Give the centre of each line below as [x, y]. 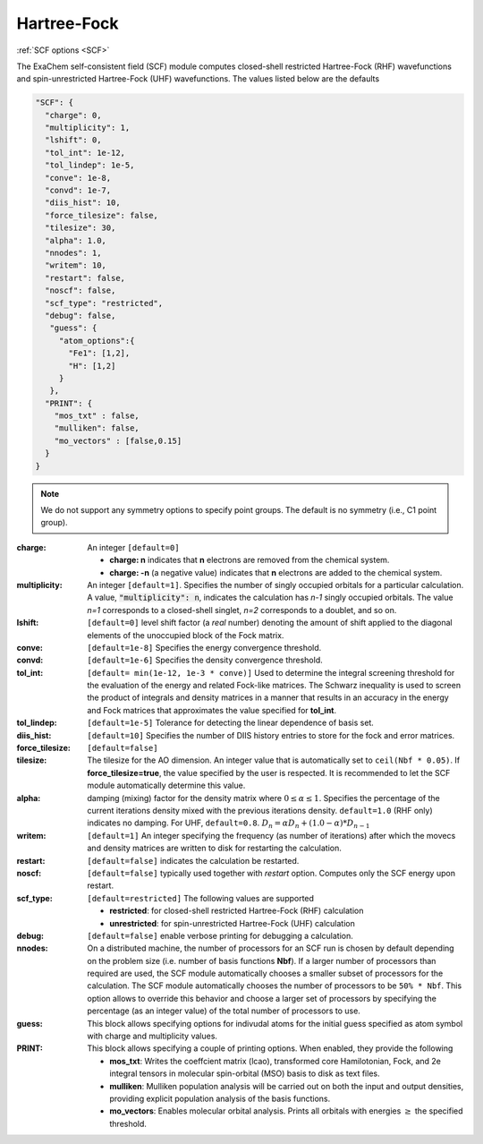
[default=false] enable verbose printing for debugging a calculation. [220, 935]
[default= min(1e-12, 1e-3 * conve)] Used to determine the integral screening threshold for [271, 672]
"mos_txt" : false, [97, 416]
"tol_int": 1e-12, [85, 153]
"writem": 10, [76, 265]
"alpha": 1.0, [76, 240]
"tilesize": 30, [80, 228]
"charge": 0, [73, 115]
